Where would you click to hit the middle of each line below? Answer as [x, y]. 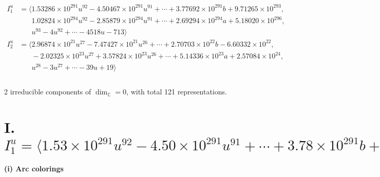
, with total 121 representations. [177, 92]
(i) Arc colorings [34, 169]
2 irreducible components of [48, 92]
